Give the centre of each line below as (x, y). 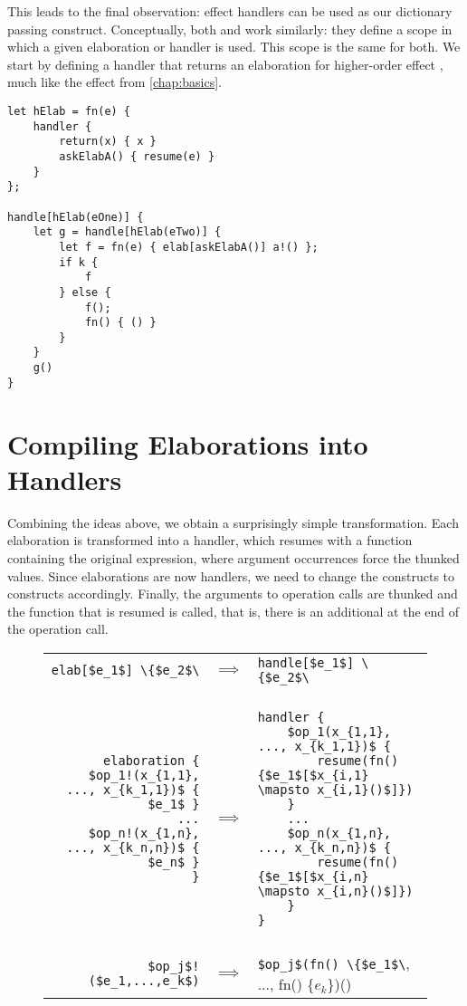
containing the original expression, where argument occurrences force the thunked (233, 557)
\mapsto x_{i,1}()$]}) (335, 789)
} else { (85, 292)
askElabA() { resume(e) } (137, 156)
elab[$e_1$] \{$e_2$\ (125, 670)
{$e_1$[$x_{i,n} (313, 876)
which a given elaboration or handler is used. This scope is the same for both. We (234, 47)
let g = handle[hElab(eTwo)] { (127, 232)
